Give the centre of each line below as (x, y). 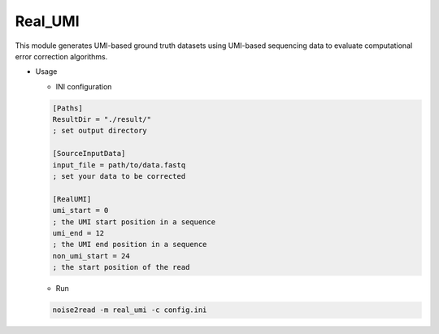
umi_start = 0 (80, 210)
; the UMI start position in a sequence (134, 222)
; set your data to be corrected (119, 176)
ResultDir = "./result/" (102, 119)
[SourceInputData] (89, 154)
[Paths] (67, 108)
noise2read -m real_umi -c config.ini (130, 310)
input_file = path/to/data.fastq (119, 165)
